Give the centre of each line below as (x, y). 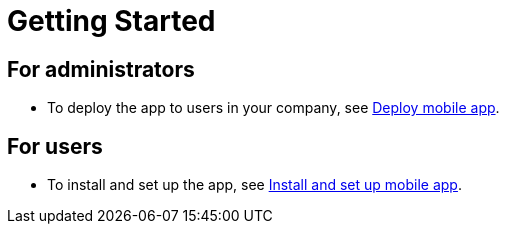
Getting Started (111, 21)
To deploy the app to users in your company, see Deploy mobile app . (273, 108)
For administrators (101, 69)
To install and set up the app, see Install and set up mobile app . (254, 185)
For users (55, 146)
